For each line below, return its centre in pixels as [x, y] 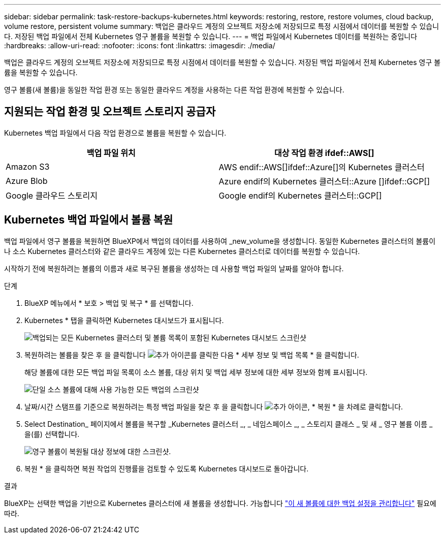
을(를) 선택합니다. [52, 434]
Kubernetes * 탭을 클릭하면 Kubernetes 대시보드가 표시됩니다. [124, 320]
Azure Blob [27, 181]
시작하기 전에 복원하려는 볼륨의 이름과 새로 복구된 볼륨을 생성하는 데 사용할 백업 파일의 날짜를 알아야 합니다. [174, 268]
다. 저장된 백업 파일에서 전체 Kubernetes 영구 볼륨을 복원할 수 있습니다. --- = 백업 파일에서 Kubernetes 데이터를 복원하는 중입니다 [211, 36]
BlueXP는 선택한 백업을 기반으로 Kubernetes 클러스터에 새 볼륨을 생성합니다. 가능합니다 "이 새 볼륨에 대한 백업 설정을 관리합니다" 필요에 [220, 503]
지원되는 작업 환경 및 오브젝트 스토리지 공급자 [110, 112]
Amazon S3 [28, 166]
